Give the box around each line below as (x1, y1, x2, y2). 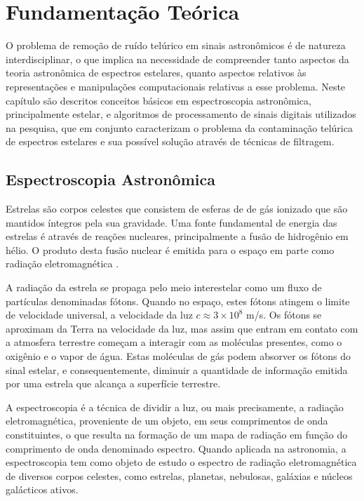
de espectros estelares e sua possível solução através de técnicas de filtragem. (6, 134, 335, 149)
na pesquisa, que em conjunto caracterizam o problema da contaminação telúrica (6, 120, 353, 135)
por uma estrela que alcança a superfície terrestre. (6, 376, 221, 391)
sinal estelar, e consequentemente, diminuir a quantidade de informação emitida (6, 362, 348, 377)
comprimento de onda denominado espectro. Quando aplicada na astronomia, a (6, 441, 346, 455)
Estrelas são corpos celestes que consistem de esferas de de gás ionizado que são (6, 201, 348, 216)
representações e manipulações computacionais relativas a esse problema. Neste (6, 79, 346, 93)
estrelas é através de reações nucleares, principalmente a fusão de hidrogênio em (6, 229, 349, 243)
